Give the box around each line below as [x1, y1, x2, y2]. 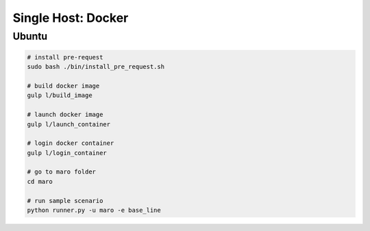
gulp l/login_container [27, 149, 108, 157]
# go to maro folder [27, 168, 96, 176]
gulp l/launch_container [27, 120, 111, 128]
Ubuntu [12, 30, 48, 42]
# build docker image [27, 82, 100, 90]
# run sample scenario [27, 197, 103, 204]
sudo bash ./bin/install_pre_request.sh [27, 63, 164, 71]
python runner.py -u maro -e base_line [27, 206, 161, 215]
